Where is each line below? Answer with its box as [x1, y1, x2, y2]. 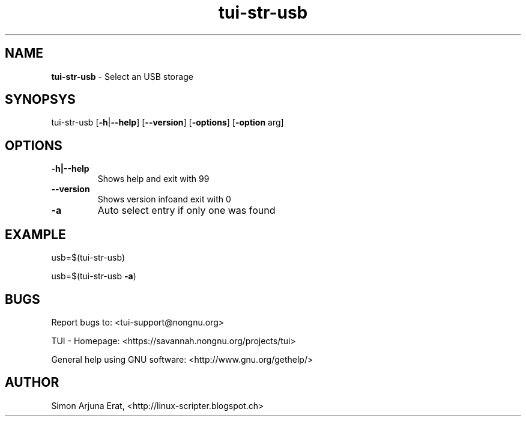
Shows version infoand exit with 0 [97, 194, 231, 205]
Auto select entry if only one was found [97, 204, 276, 217]
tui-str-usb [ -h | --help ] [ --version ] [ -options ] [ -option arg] [51, 117, 284, 128]
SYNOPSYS [5, 92, 76, 108]
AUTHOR [5, 375, 59, 390]
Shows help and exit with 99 [97, 174, 210, 184]
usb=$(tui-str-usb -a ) [51, 271, 136, 282]
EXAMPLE [5, 226, 66, 242]
